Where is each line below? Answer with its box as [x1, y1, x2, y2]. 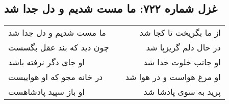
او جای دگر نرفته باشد [8, 56, 85, 68]
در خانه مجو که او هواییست [8, 71, 103, 83]
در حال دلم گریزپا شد [146, 41, 221, 54]
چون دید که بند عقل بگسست [8, 41, 109, 54]
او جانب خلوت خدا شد [143, 56, 221, 68]
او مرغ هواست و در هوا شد [125, 71, 221, 83]
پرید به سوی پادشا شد [143, 86, 221, 98]
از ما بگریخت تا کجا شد [139, 27, 221, 39]
